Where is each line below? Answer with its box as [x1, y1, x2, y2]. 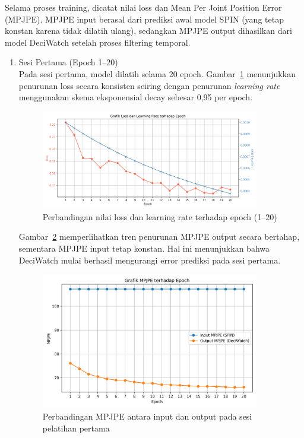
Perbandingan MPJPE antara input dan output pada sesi [42, 410, 252, 422]
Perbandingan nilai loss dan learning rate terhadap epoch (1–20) [42, 210, 277, 223]
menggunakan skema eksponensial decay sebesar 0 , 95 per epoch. [18, 91, 253, 103]
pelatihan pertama [42, 421, 110, 434]
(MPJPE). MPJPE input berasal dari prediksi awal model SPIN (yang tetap [5, 12, 284, 25]
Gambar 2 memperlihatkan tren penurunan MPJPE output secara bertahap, [18, 230, 300, 243]
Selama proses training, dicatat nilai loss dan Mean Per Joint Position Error [5, 1, 282, 13]
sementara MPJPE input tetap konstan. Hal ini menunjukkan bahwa [18, 242, 270, 255]
